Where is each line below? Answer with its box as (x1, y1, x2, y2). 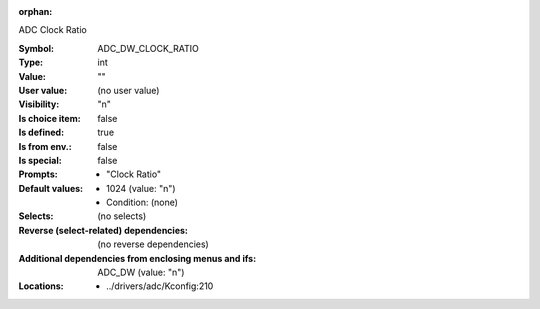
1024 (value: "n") (106, 182, 176, 194)
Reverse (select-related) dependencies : (18, 224, 189, 236)
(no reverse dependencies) (97, 238, 209, 250)
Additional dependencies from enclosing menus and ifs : (18, 252, 257, 264)
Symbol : (18, 42, 55, 54)
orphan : (18, 6, 53, 17)
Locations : (18, 280, 64, 292)
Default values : (18, 182, 84, 194)
